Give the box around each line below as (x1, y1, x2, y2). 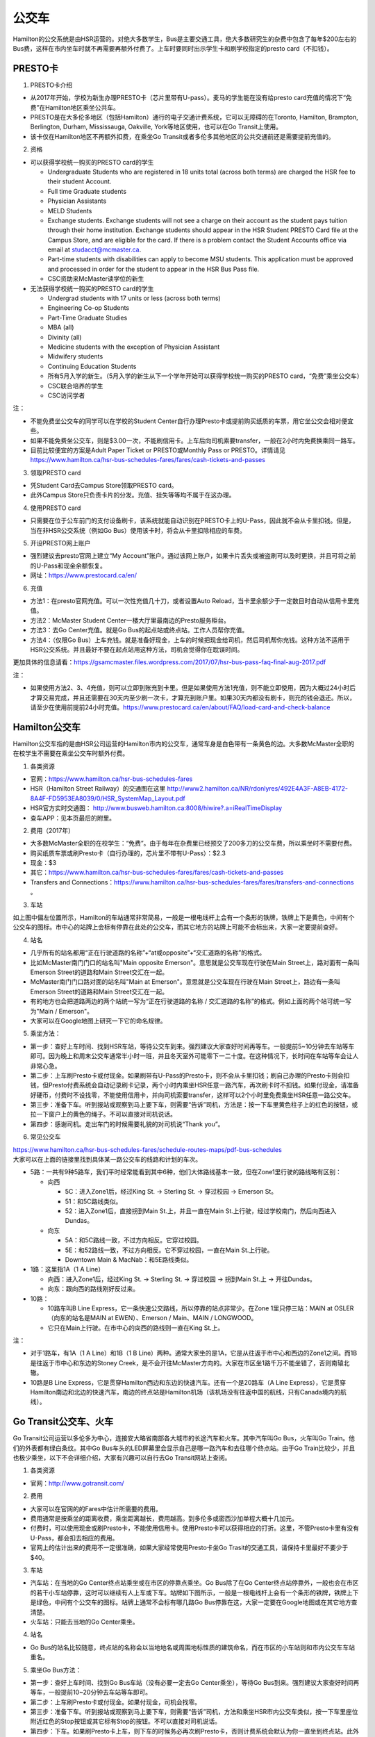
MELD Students (47, 206, 92, 215)
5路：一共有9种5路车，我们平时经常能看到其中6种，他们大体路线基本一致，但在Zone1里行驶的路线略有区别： (30, 1168, 342, 1176)
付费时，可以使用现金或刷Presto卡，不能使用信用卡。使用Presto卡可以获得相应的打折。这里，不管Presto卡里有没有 (30, 1524, 360, 1532)
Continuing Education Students (47, 362, 137, 370)
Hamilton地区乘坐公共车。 (45, 103, 119, 111)
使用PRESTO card (30, 504, 81, 512)
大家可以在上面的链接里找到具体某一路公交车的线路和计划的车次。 (12, 1155, 201, 1164)
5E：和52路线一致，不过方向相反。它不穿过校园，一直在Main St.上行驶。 (65, 1246, 274, 1254)
